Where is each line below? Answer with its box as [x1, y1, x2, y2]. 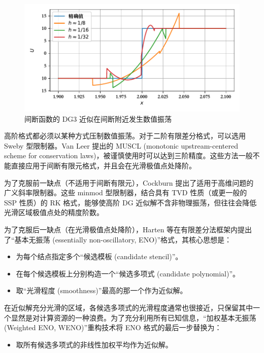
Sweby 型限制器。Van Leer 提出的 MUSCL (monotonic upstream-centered [4, 140, 239, 151]
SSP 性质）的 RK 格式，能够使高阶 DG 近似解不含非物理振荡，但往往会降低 [4, 197, 257, 207]
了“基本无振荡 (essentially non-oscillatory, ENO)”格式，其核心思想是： [4, 234, 232, 244]
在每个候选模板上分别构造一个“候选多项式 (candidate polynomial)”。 [16, 268, 240, 278]
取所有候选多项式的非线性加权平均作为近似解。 [16, 339, 173, 349]
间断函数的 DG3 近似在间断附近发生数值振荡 [24, 113, 172, 124]
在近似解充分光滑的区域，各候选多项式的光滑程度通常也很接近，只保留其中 [4, 302, 253, 312]
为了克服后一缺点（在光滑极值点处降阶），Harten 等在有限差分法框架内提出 [4, 224, 252, 234]
